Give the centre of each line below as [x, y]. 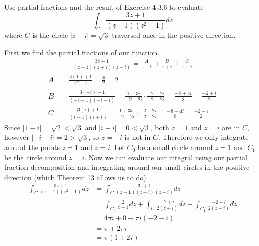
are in [231, 127]
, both [160, 127]
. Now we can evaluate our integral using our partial [166, 157]
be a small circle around [175, 147]
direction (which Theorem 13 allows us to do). [76, 177]
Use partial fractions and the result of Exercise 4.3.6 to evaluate [104, 7]
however [17, 137]
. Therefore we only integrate [203, 137]
